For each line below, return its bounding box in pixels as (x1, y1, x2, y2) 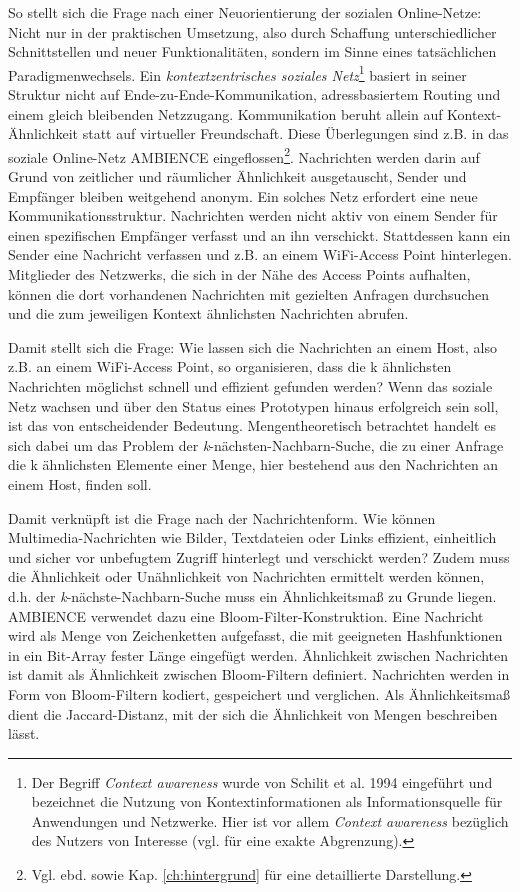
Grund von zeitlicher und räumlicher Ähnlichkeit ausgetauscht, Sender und (8, 166, 467, 187)
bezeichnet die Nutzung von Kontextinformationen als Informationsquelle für (31, 791, 503, 812)
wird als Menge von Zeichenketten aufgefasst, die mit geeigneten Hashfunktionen (8, 625, 503, 646)
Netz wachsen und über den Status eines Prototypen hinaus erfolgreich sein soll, (8, 395, 499, 416)
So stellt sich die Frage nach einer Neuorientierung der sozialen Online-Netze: (8, 2, 482, 22)
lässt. (8, 723, 40, 744)
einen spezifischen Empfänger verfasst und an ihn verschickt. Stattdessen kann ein (8, 224, 511, 245)
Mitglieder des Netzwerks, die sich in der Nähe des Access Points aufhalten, (8, 264, 471, 285)
